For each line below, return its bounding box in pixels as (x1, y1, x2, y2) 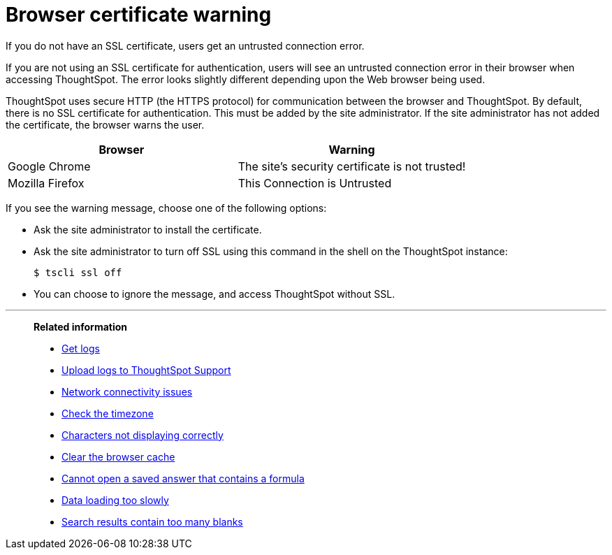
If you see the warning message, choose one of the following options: (6, 201, 327, 214)
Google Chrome (8, 159, 91, 173)
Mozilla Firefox (8, 175, 85, 190)
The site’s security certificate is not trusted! (238, 159, 466, 173)
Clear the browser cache (61, 450, 175, 463)
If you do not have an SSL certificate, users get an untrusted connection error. (6, 39, 365, 52)
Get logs (61, 342, 100, 354)
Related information (34, 320, 128, 333)
